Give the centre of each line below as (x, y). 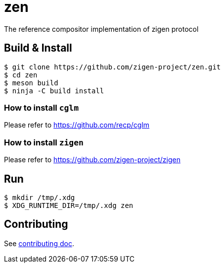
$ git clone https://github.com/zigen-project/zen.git (112, 67)
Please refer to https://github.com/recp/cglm (77, 125)
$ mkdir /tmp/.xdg (40, 197)
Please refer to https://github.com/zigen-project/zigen (92, 160)
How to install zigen (44, 142)
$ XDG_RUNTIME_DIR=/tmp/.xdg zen (69, 205)
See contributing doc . (39, 243)
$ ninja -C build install (54, 91)
